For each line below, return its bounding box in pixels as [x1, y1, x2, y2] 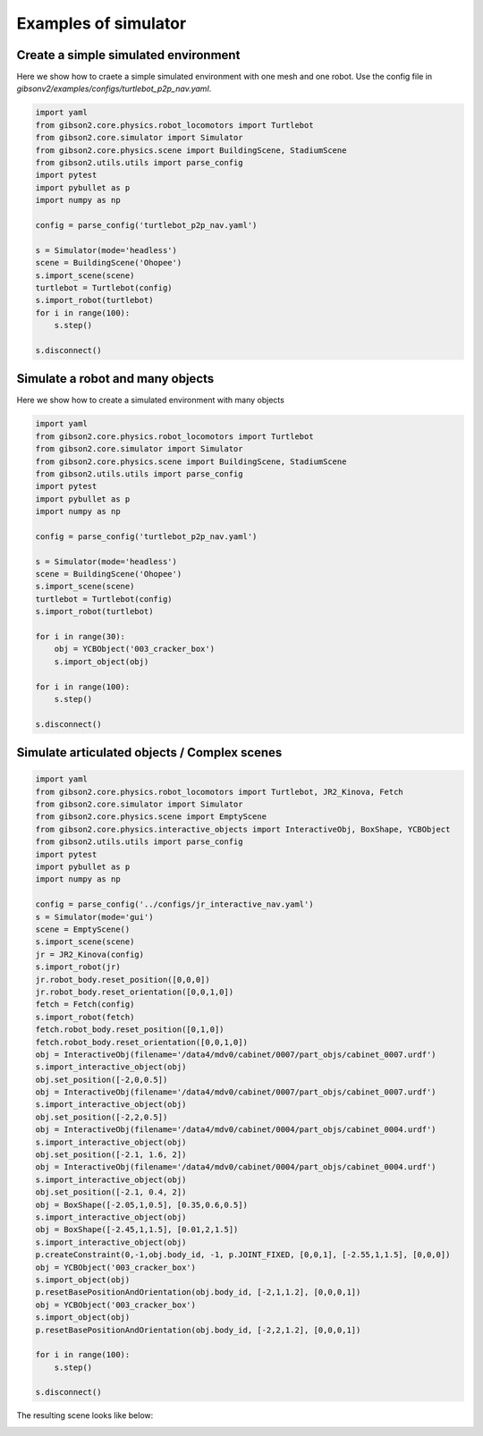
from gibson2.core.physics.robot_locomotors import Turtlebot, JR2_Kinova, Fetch [35, 787, 404, 797]
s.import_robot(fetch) [35, 1011, 135, 1022]
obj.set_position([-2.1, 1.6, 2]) [35, 1150, 187, 1160]
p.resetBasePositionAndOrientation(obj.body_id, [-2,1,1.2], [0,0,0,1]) [35, 1288, 361, 1297]
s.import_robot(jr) [35, 962, 121, 972]
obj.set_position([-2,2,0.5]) [35, 1111, 168, 1122]
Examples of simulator [16, 13, 187, 33]
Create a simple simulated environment [16, 47, 241, 63]
